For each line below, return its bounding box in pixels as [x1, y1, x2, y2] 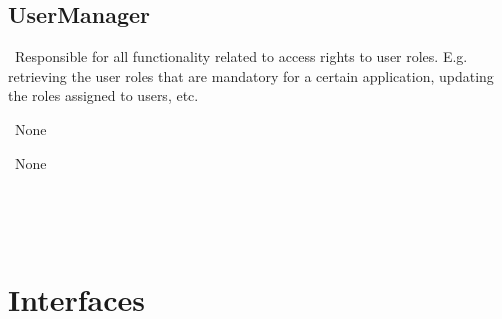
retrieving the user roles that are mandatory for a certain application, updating [8, 65, 494, 86]
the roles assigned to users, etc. [8, 85, 199, 106]
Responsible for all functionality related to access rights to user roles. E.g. [14, 46, 468, 67]
